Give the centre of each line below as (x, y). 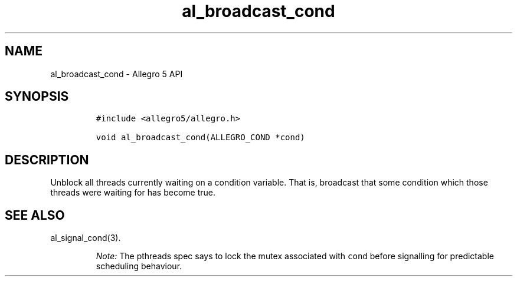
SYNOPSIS (37, 97)
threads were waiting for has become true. (133, 193)
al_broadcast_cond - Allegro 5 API (117, 74)
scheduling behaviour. (139, 266)
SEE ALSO (35, 215)
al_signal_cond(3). (86, 238)
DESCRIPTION (47, 160)
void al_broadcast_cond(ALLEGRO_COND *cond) (200, 138)
